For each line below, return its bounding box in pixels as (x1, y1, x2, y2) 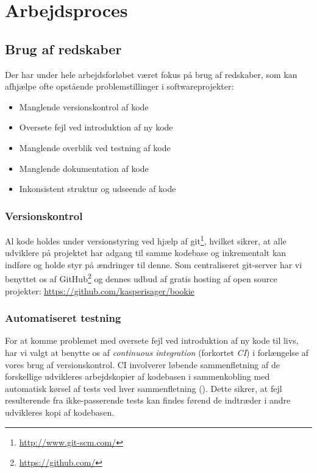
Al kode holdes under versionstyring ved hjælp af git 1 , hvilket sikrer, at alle (5, 232, 287, 247)
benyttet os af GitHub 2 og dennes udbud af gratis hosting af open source (5, 271, 277, 285)
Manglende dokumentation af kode (19, 162, 149, 174)
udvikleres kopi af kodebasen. (5, 406, 115, 419)
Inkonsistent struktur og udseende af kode (19, 182, 176, 195)
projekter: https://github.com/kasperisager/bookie (5, 284, 194, 297)
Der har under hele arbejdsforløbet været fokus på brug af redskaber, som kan (5, 68, 297, 80)
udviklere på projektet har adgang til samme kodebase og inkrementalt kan (5, 246, 287, 259)
